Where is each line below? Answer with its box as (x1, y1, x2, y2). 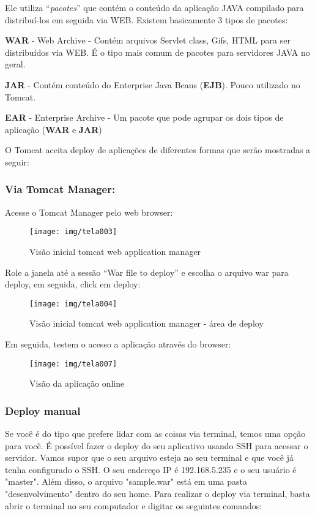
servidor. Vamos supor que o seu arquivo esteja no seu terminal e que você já (5, 451, 294, 464)
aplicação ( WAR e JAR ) (5, 123, 102, 135)
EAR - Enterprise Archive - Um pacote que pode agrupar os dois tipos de (5, 111, 284, 124)
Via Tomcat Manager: (5, 181, 116, 197)
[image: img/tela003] (29, 227, 117, 237)
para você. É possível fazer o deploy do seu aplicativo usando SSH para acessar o (5, 439, 308, 452)
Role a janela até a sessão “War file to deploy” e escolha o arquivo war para (5, 265, 289, 278)
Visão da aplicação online (29, 377, 125, 390)
